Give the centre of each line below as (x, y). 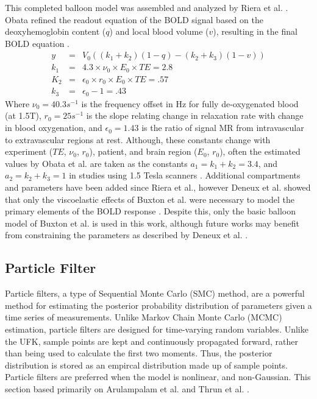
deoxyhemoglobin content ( (55, 31)
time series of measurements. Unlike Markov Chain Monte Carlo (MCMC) (144, 317)
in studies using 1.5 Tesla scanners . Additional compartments (185, 175)
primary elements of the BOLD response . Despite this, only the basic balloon (150, 211)
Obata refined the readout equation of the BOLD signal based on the (134, 19)
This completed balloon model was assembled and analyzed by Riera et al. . (147, 7)
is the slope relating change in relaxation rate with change (195, 115)
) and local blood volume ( (159, 31)
